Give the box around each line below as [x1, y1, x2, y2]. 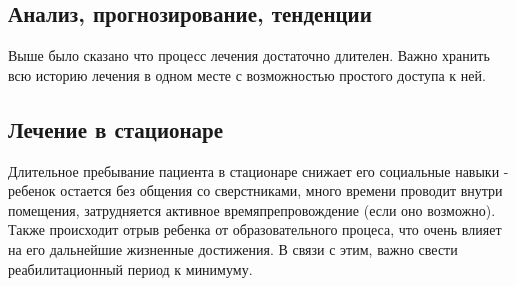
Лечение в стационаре [8, 113, 224, 144]
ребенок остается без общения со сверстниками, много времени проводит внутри [8, 180, 503, 201]
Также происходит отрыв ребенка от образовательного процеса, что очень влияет [8, 219, 502, 240]
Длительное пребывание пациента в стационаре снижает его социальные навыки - [8, 160, 509, 181]
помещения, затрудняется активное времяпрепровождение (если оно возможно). [8, 199, 496, 220]
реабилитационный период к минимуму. [8, 258, 253, 279]
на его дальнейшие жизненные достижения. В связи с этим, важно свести [8, 238, 458, 259]
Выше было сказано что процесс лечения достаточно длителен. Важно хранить [8, 45, 490, 66]
